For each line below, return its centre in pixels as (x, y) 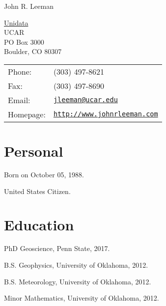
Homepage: (27, 114)
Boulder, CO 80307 (33, 51)
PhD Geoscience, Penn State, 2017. (57, 248)
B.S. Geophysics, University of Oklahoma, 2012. (76, 265)
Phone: (20, 71)
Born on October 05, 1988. (44, 175)
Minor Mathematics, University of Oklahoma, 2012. (82, 298)
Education (39, 225)
